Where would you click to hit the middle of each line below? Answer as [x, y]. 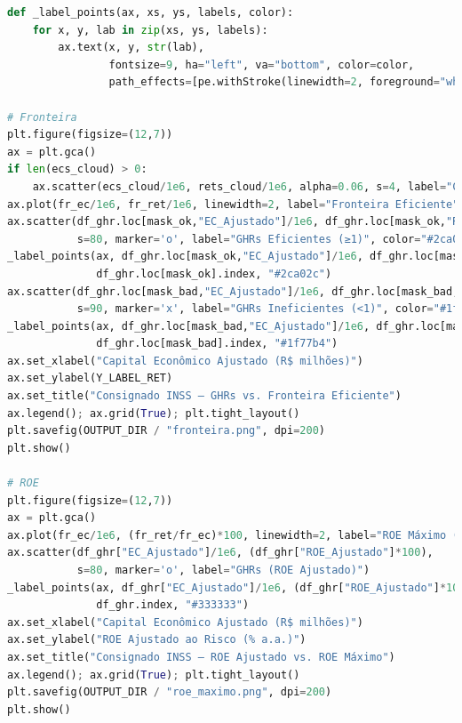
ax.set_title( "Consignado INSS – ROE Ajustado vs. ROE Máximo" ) [201, 657]
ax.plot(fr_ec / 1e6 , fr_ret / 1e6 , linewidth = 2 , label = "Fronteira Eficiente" [233, 204]
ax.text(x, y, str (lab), [131, 48]
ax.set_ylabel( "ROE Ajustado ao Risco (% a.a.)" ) [157, 640]
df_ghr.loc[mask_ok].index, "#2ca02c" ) [214, 273]
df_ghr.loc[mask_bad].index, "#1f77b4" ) [217, 344]
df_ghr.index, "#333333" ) [173, 605]
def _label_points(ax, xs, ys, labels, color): [151, 12]
